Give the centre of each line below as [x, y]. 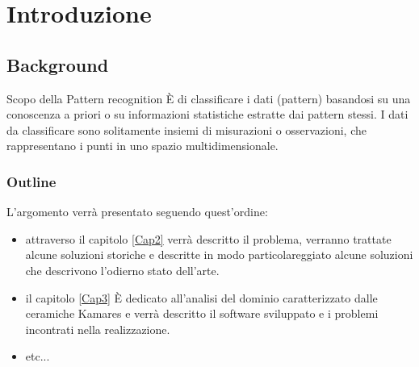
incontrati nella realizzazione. [98, 329]
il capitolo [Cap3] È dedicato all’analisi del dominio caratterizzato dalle [201, 297]
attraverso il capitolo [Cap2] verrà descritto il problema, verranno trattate [208, 238]
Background [58, 64]
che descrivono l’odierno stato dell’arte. [122, 270]
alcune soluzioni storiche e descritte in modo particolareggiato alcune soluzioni [219, 254]
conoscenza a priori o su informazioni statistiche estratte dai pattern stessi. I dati [207, 114]
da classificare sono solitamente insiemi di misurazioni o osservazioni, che [186, 129]
